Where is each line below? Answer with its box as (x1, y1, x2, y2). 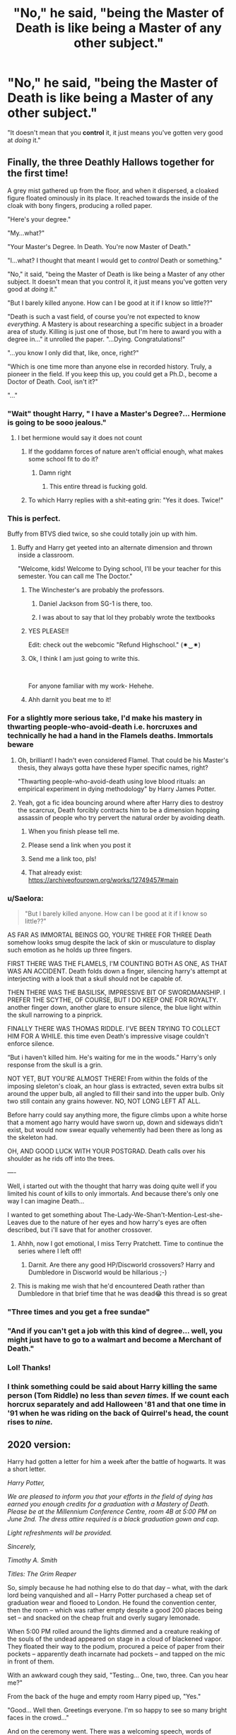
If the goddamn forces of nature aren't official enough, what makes (28, 447, 224, 456)
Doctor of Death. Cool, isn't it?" (7, 377, 98, 386)
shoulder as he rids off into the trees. (7, 1154, 115, 1163)
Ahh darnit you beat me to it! (28, 696, 112, 704)
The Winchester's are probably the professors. (28, 586, 165, 594)
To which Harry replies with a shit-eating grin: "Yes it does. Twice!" (28, 496, 224, 505)
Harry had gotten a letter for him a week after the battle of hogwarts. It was (7, 1458, 226, 1466)
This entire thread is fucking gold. (49, 483, 148, 491)
